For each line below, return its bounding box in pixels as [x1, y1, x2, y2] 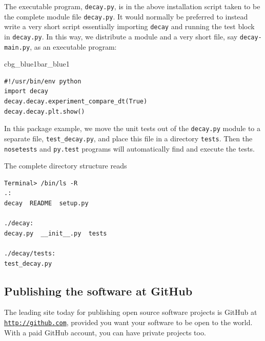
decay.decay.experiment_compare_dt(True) [4, 98, 148, 105]
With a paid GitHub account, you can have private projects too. [4, 327, 206, 337]
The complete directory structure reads [4, 160, 127, 171]
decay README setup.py [4, 200, 89, 207]
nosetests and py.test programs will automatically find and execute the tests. [4, 143, 255, 154]
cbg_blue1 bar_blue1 [4, 58, 70, 69]
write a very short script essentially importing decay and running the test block [4, 21, 255, 32]
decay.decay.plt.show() [4, 108, 85, 115]
